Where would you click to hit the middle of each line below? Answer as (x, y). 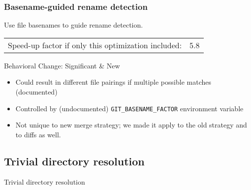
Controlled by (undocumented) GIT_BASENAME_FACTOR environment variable (129, 108)
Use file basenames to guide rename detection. (74, 25)
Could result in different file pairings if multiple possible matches (113, 82)
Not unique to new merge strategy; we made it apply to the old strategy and (131, 125)
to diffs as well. (38, 134)
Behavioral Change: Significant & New (62, 65)
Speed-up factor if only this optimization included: (95, 45)
